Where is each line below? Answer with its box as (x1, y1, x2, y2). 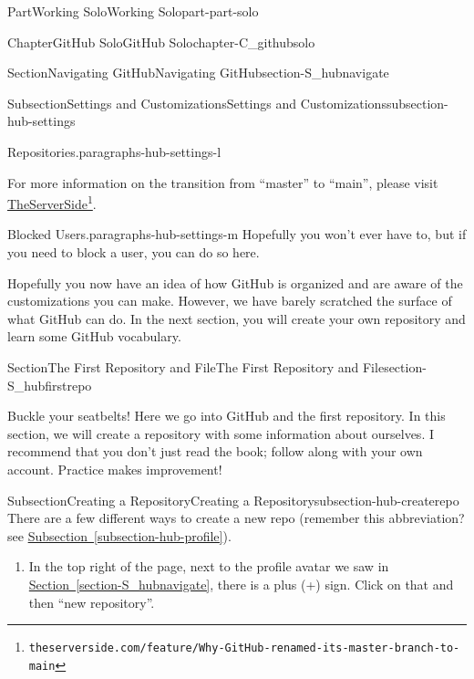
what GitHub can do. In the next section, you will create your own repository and (7, 308, 466, 328)
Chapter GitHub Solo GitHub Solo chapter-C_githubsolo (7, 32, 315, 51)
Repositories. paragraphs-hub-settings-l (7, 141, 222, 161)
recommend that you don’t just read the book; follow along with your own (7, 442, 423, 461)
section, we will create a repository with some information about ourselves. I (7, 423, 434, 443)
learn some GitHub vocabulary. (7, 327, 181, 346)
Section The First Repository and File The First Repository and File (7, 357, 385, 376)
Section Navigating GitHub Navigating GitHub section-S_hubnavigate (7, 63, 389, 82)
